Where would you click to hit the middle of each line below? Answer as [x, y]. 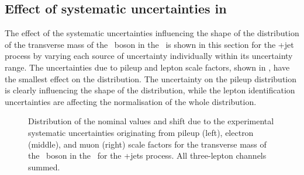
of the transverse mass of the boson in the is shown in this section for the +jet [149, 44]
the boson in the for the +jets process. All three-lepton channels [147, 155]
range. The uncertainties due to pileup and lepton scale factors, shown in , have [147, 67]
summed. [44, 167]
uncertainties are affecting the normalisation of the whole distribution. [131, 101]
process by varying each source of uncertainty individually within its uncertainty [149, 56]
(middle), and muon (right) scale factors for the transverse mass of [147, 144]
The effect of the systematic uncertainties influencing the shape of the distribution [152, 33]
